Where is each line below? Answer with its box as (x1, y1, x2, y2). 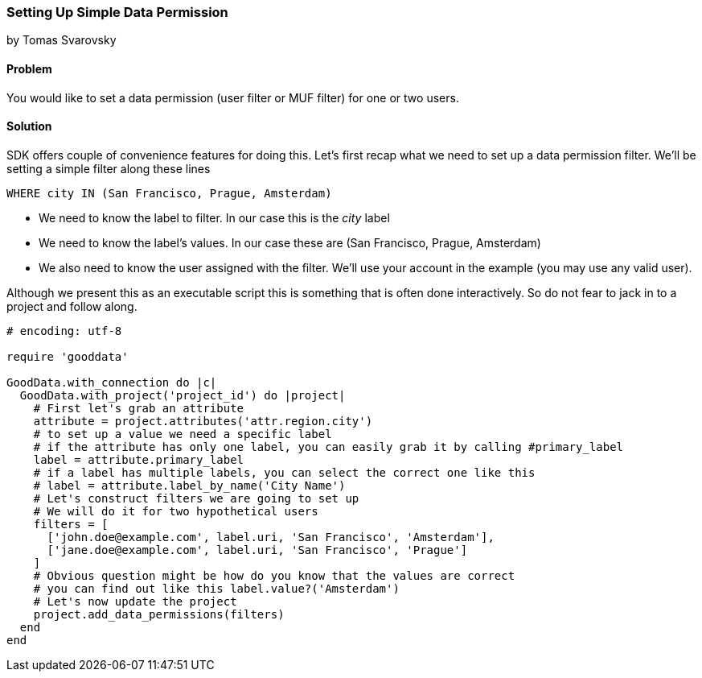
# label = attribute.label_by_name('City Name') (33, 478, 346, 492)
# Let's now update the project (33, 594, 237, 608)
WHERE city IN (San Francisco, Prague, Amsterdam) (6, 186, 332, 200)
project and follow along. (6, 299, 138, 313)
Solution (6, 119, 52, 134)
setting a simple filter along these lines (6, 161, 211, 176)
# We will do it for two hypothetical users (33, 504, 318, 518)
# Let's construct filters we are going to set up (33, 491, 359, 505)
